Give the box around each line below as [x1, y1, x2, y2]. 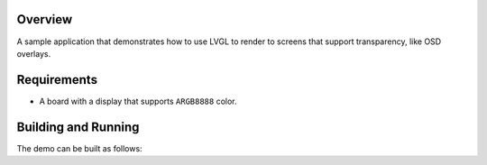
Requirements [16, 72, 98, 87]
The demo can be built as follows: [16, 142, 143, 153]
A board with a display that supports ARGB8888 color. [39, 96, 238, 106]
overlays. [16, 48, 51, 59]
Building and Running [16, 119, 140, 134]
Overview [16, 12, 73, 27]
